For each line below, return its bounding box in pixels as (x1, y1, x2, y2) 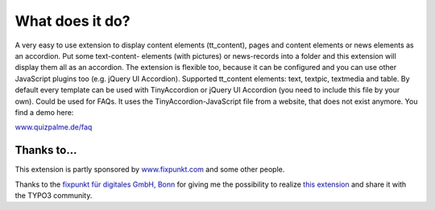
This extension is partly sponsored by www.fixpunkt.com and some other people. (14, 165, 285, 175)
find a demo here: (14, 107, 74, 117)
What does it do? (14, 12, 130, 30)
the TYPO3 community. (14, 190, 93, 200)
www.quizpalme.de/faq (14, 122, 93, 132)
